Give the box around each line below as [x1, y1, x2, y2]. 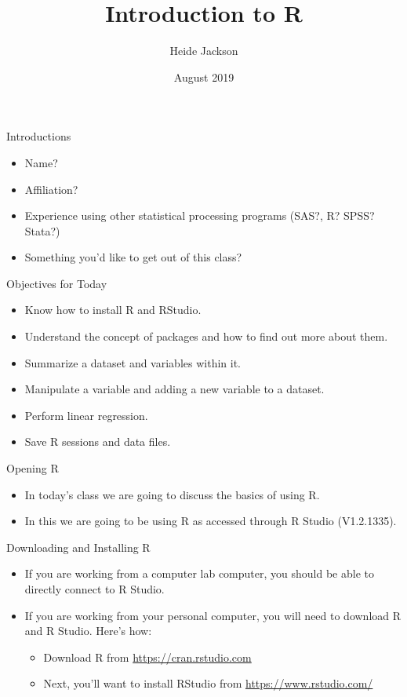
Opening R [6, 460, 59, 476]
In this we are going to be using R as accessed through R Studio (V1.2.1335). [24, 513, 397, 529]
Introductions [6, 128, 71, 144]
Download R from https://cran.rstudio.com [43, 648, 252, 665]
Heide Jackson [169, 42, 238, 59]
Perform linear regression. [24, 407, 148, 423]
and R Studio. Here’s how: [24, 622, 152, 639]
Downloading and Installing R [6, 538, 151, 555]
